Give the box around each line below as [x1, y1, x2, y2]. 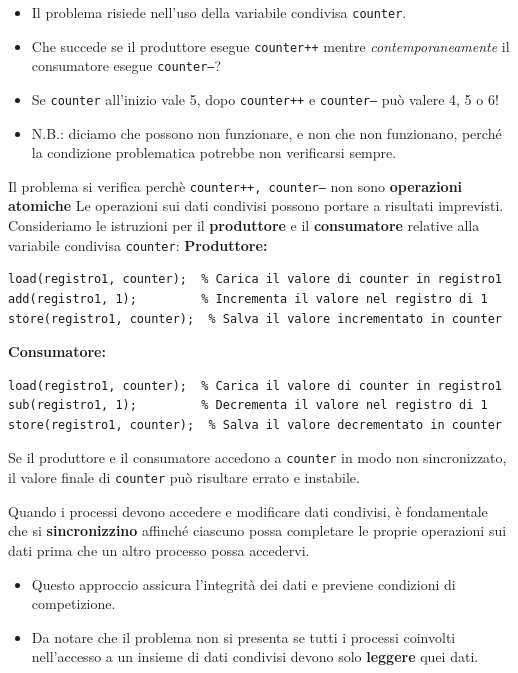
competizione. [31, 593, 116, 614]
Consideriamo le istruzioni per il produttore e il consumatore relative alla [8, 215, 480, 236]
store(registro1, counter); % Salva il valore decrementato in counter [8, 417, 502, 432]
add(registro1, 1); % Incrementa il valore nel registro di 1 [8, 291, 488, 306]
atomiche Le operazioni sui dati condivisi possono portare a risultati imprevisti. [8, 195, 504, 216]
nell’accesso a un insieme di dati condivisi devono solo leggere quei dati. [31, 646, 479, 667]
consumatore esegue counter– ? [31, 55, 222, 76]
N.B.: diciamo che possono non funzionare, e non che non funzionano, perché [31, 122, 502, 143]
